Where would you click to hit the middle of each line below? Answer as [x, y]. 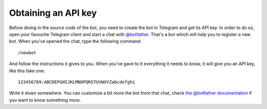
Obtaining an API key [53, 13]
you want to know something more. [45, 100]
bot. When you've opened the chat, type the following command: [75, 41]
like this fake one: [27, 71]
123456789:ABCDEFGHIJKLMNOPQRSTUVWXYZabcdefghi [77, 82]
